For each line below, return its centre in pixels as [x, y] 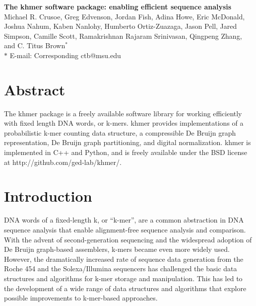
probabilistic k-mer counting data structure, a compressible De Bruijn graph [120, 132]
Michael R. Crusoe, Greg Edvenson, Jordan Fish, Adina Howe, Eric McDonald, [125, 16]
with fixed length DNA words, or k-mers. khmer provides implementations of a [124, 123]
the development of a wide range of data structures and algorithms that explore [125, 288]
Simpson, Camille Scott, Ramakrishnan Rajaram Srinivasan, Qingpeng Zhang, [123, 36]
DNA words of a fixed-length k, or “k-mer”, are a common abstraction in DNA [124, 220]
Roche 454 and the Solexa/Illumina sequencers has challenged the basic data [121, 268]
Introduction [48, 196]
